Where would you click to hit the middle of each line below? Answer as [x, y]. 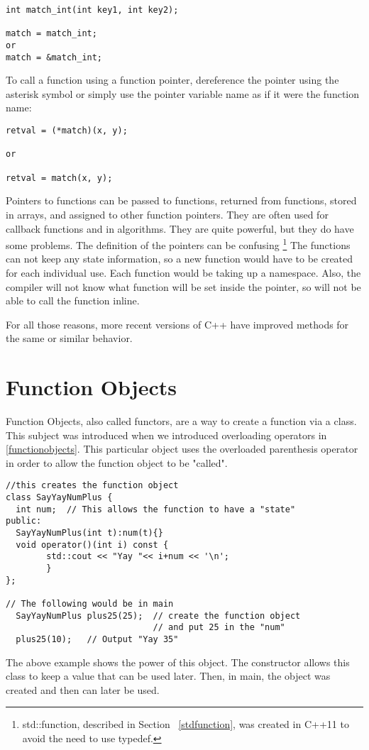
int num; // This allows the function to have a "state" [156, 509]
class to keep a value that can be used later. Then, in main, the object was [168, 676]
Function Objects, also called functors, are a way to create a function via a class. [181, 421]
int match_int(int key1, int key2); [92, 10]
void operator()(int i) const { [92, 545]
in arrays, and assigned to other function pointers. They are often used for [167, 214]
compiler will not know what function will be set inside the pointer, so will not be [183, 286]
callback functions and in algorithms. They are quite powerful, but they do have [180, 228]
